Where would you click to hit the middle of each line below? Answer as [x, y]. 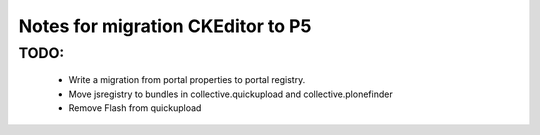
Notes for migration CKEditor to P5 [165, 26]
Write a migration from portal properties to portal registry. [187, 80]
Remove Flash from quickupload [135, 107]
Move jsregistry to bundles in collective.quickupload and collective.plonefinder [231, 94]
